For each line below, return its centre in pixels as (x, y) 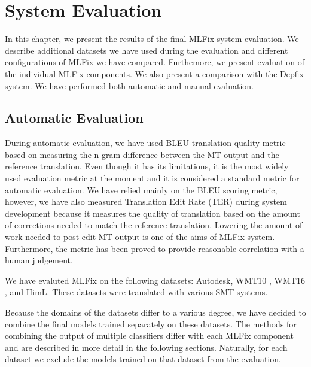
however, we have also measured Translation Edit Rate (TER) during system (146, 201)
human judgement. (39, 260)
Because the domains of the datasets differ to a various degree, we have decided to (155, 312)
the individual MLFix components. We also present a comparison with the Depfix (154, 73)
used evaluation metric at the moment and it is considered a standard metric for (152, 178)
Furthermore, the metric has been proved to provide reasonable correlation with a (155, 248)
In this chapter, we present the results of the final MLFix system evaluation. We (152, 39)
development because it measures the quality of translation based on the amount (153, 213)
